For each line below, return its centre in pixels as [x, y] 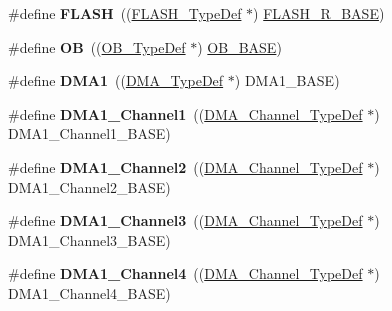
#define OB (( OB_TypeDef [97, 46]
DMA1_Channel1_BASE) [89, 133]
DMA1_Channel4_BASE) [89, 292]
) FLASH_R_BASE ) [319, 13]
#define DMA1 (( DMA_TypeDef [116, 80]
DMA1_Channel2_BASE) [89, 186]
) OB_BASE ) [239, 46]
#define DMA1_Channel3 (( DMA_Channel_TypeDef [185, 220]
